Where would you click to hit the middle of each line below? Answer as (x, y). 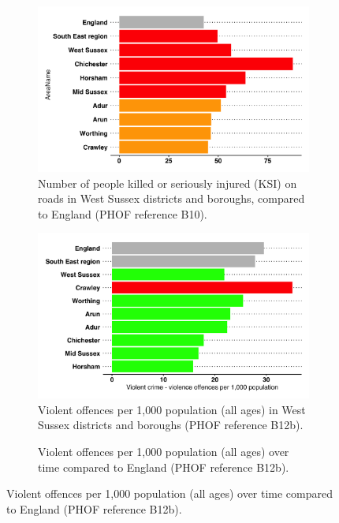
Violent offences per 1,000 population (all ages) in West (172, 409)
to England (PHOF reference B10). (123, 213)
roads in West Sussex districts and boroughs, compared (171, 198)
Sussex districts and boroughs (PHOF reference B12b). (171, 425)
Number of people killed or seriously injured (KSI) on (168, 183)
